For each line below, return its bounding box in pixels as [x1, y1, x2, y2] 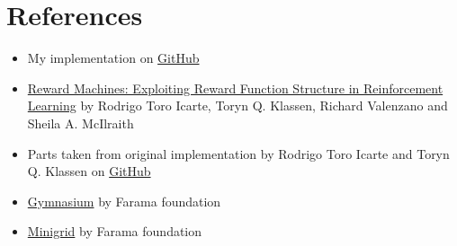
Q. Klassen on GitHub [27, 162, 151, 180]
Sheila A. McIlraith [27, 113, 134, 132]
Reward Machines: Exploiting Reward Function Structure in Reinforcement [27, 78, 444, 97]
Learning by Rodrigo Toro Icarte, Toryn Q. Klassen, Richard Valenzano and [27, 96, 448, 115]
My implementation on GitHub [27, 48, 200, 67]
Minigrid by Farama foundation [27, 222, 202, 241]
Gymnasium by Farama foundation [27, 191, 221, 210]
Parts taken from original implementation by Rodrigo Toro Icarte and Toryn [27, 144, 450, 163]
